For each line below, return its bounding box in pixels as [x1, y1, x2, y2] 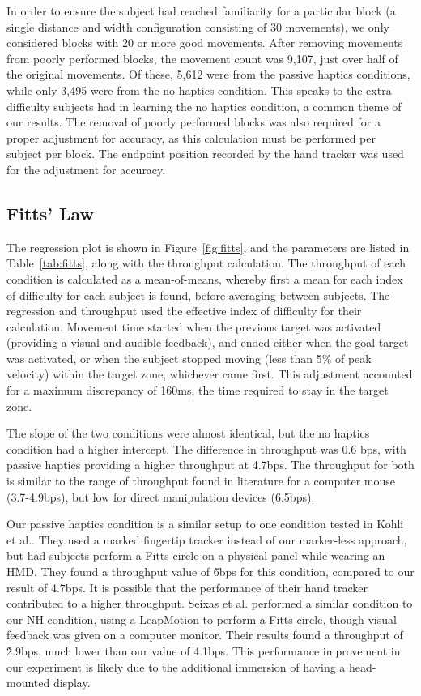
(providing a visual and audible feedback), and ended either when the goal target [6, 334, 409, 351]
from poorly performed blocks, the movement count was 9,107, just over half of [6, 49, 398, 66]
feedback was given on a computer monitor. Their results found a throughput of [6, 626, 403, 643]
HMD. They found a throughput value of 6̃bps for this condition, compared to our [6, 563, 415, 580]
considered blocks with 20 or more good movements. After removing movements [6, 34, 403, 51]
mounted [6, 674, 50, 691]
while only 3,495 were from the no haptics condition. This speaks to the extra [6, 81, 392, 98]
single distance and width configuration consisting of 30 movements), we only [6, 18, 389, 35]
